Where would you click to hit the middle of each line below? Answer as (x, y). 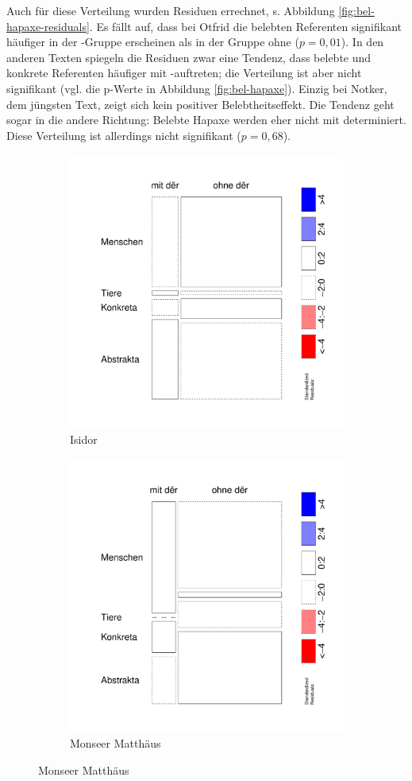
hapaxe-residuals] (48, 26)
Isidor (84, 439)
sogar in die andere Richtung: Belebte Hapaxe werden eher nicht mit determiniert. (206, 120)
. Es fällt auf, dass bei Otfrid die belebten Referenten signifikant (246, 26)
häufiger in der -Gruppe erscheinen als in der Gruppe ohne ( (153, 42)
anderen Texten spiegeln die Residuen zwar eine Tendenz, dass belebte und (189, 57)
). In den (362, 42)
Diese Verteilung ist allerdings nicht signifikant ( (124, 135)
